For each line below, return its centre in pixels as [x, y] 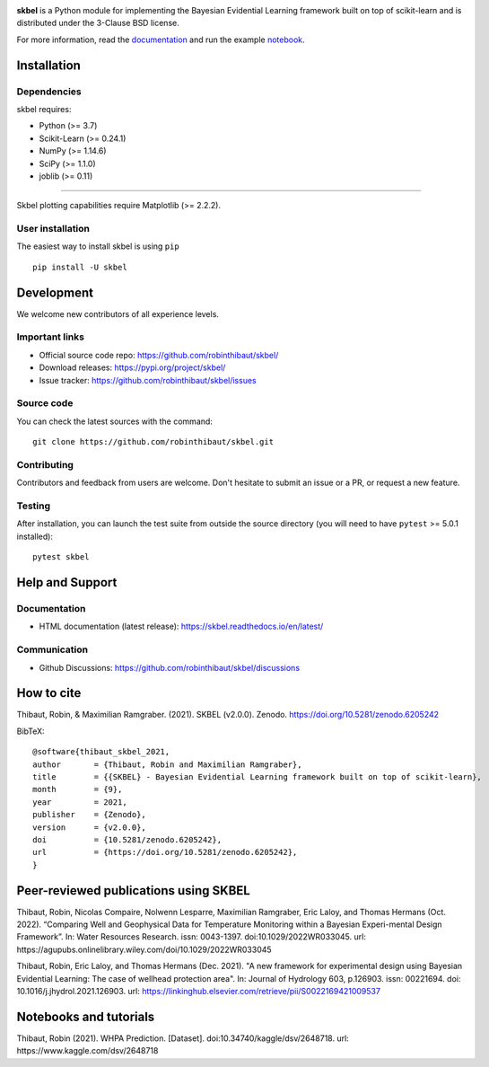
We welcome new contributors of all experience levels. [118, 313]
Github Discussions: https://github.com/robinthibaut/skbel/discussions [170, 667]
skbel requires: [44, 109]
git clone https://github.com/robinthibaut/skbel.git [153, 442]
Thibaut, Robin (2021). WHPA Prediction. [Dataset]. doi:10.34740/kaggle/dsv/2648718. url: [183, 1038]
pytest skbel [61, 557]
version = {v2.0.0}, [90, 827]
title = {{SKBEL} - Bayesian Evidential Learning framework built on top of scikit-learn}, [257, 777]
